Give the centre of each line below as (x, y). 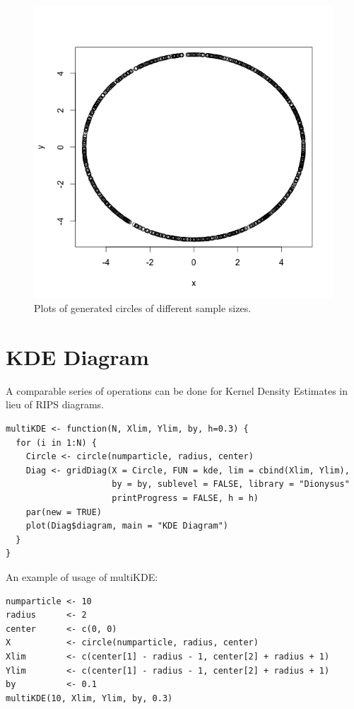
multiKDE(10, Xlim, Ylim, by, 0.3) (89, 698)
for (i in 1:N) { (56, 443)
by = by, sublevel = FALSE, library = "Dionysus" (231, 484)
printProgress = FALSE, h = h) (185, 498)
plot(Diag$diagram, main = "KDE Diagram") (127, 526)
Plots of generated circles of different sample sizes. (143, 308)
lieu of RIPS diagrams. (55, 404)
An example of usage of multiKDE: (82, 577)
